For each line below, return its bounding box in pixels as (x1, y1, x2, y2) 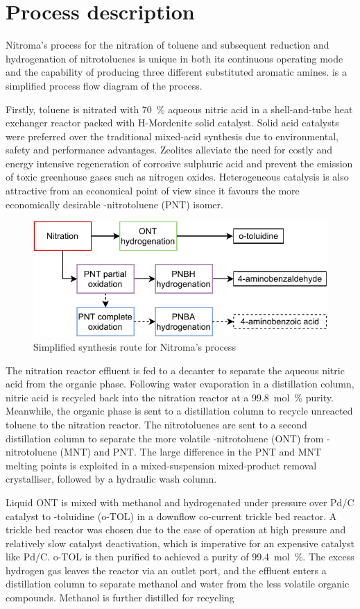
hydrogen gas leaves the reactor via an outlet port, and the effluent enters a (6, 562, 327, 577)
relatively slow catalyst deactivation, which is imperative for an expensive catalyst (6, 535, 354, 550)
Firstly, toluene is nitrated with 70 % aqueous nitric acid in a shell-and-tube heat (6, 101, 353, 116)
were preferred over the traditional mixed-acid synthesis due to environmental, (6, 128, 339, 143)
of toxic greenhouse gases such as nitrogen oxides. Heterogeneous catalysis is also (6, 169, 349, 184)
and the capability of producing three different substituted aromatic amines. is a (6, 65, 348, 79)
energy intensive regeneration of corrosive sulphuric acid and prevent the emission (6, 156, 353, 170)
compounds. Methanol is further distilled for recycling (6, 590, 234, 605)
